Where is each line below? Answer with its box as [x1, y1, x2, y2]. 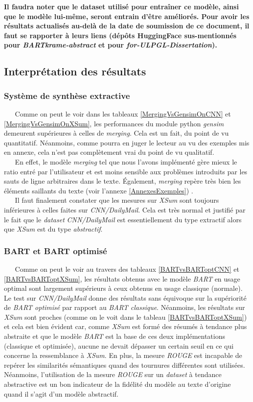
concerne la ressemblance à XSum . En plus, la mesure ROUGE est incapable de [4, 350, 242, 360]
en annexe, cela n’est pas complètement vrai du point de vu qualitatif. [4, 147, 214, 157]
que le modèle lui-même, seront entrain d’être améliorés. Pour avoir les [4, 11, 250, 21]
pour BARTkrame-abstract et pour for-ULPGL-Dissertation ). [4, 40, 217, 50]
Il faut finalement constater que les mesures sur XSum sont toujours [15, 195, 219, 205]
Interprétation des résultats [4, 64, 146, 79]
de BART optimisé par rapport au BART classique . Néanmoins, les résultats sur [4, 302, 245, 312]
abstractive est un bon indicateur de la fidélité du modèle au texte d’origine [4, 379, 231, 389]
